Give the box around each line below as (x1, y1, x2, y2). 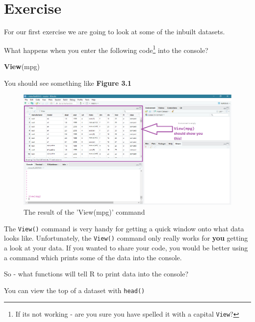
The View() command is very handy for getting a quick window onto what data (4, 223, 244, 233)
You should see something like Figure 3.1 (4, 77, 131, 88)
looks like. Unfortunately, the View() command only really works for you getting (4, 233, 248, 243)
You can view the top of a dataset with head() (4, 285, 145, 295)
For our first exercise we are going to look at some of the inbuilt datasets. (4, 26, 225, 37)
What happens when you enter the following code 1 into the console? (4, 43, 208, 55)
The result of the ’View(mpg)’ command (24, 207, 145, 217)
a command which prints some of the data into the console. (4, 252, 182, 262)
